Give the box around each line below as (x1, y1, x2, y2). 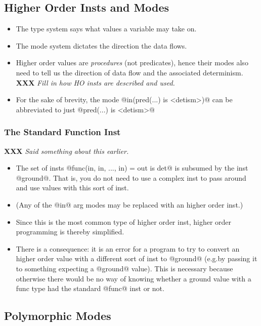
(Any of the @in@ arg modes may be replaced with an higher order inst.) (16, 199, 243, 210)
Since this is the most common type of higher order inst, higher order (16, 216, 232, 227)
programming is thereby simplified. (16, 226, 124, 237)
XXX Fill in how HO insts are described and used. (16, 77, 175, 88)
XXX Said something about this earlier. (4, 145, 129, 156)
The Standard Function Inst (4, 126, 121, 138)
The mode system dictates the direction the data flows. (16, 40, 187, 51)
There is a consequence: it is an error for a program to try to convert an (16, 243, 240, 254)
